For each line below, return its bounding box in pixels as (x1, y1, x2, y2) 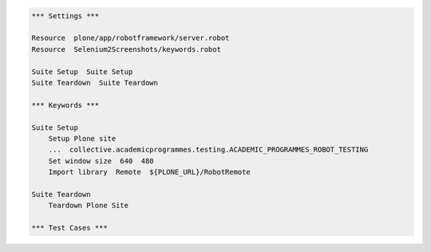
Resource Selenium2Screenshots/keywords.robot (31, 45, 221, 53)
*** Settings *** (31, 11, 100, 20)
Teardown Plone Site (48, 201, 129, 211)
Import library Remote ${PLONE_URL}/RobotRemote (48, 167, 251, 177)
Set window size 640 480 (48, 156, 155, 165)
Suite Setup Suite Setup (31, 67, 133, 76)
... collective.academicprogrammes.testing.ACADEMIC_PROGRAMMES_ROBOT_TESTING (48, 145, 369, 155)
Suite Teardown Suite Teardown (31, 78, 159, 87)
